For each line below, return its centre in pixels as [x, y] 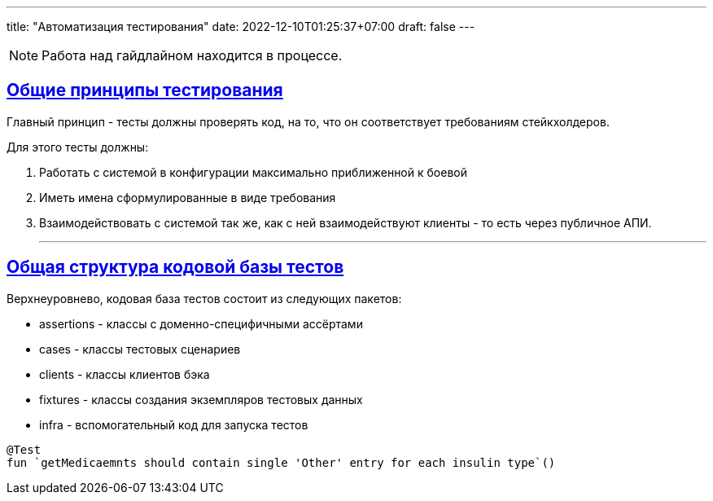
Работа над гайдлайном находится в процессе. [192, 55]
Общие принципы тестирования [145, 90]
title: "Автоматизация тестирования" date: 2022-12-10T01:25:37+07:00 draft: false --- [241, 26]
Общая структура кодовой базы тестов [175, 267]
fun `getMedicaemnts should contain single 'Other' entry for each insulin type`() [281, 462]
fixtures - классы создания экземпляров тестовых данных [201, 399]
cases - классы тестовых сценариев [140, 349]
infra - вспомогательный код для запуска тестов [174, 424]
